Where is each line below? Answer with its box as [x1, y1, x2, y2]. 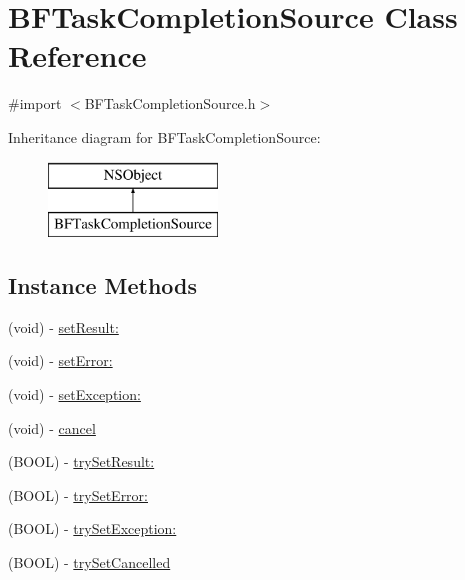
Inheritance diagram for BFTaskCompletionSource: [8, 126, 321, 147]
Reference [8, 35, 147, 76]
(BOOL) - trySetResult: [8, 451, 155, 472]
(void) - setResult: [8, 316, 119, 337]
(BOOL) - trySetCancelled [8, 552, 171, 573]
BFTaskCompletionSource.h [84, 93, 256, 114]
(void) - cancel [8, 417, 96, 438]
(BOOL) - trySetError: [8, 484, 148, 505]
